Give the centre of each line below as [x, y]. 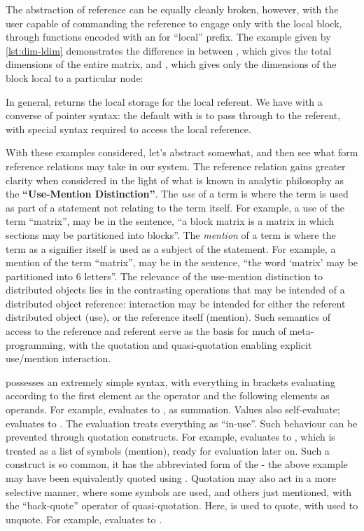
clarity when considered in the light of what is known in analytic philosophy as [175, 180]
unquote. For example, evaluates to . [84, 519]
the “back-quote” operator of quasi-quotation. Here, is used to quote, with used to [182, 505]
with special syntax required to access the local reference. [128, 129]
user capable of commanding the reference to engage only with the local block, [174, 23]
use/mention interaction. [58, 358]
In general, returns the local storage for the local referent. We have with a [164, 101]
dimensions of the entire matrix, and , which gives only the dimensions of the [171, 64]
